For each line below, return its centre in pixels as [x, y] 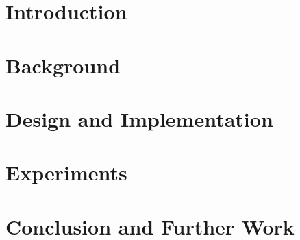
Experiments [66, 172]
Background [63, 65]
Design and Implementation [139, 118]
